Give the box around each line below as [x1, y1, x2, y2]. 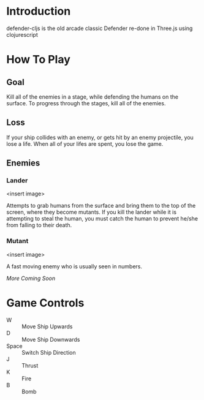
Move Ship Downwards [21, 336, 80, 343]
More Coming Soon [6, 274, 56, 282]
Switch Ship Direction [21, 349, 76, 356]
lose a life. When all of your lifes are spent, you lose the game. [6, 140, 164, 148]
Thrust [21, 361, 39, 369]
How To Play [6, 53, 70, 67]
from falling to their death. [6, 222, 72, 229]
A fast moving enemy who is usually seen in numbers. [6, 262, 143, 270]
